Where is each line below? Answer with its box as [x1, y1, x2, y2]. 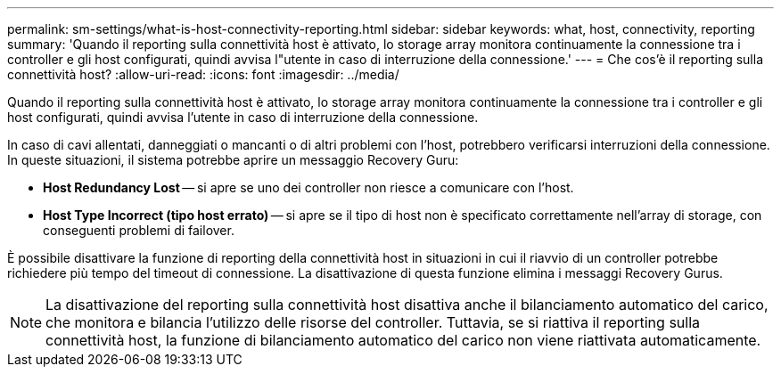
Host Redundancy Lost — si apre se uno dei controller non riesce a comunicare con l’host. [43, 180, 574, 195]
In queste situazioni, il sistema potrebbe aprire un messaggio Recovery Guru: [7, 152, 459, 167]
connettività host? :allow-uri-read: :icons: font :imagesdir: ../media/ [7, 67, 399, 82]
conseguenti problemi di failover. [43, 223, 234, 238]
